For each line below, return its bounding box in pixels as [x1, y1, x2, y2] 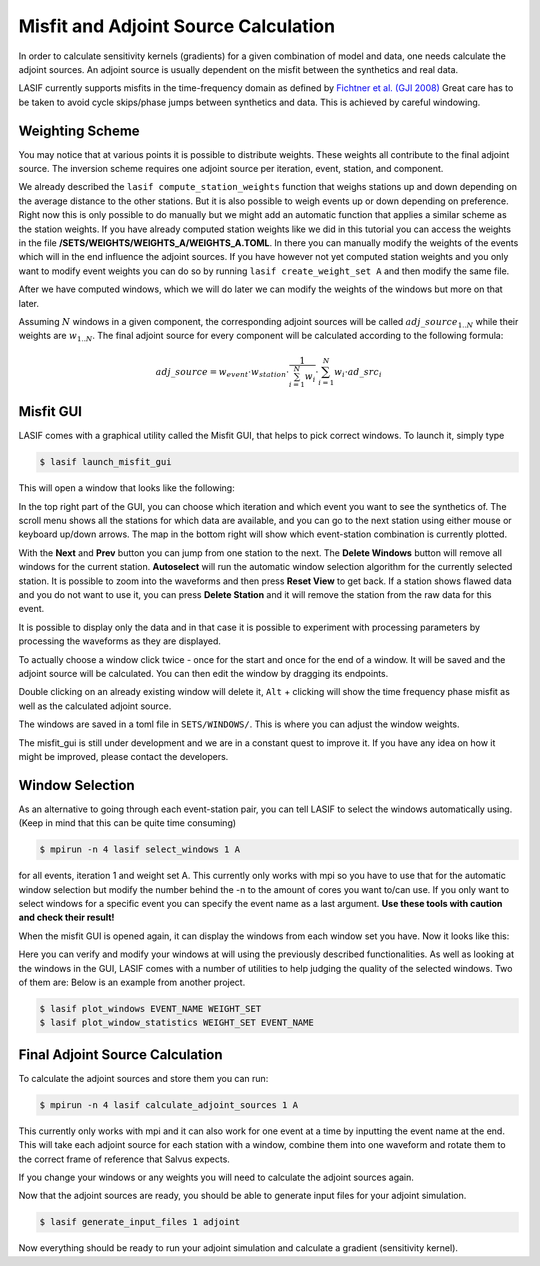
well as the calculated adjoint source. [18, 700, 172, 712]
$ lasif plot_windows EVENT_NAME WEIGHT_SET [39, 1003, 262, 1014]
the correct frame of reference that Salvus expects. [18, 1153, 230, 1165]
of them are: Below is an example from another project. [18, 976, 246, 988]
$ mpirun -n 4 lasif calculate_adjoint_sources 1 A [39, 1099, 299, 1110]
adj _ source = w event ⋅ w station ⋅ [155, 366, 290, 379]
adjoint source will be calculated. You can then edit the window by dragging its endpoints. [18, 667, 389, 679]
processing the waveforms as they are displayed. [18, 635, 222, 647]
